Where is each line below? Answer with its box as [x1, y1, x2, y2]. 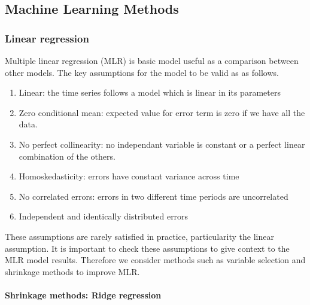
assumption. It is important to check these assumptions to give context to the [5, 242, 290, 254]
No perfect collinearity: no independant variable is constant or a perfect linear [19, 138, 305, 150]
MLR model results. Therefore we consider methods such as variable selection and [5, 254, 306, 266]
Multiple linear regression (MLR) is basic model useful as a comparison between [5, 54, 299, 66]
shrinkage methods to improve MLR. [5, 265, 140, 277]
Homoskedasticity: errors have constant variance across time [19, 170, 239, 182]
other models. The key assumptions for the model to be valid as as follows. [5, 66, 279, 78]
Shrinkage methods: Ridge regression [5, 288, 162, 301]
